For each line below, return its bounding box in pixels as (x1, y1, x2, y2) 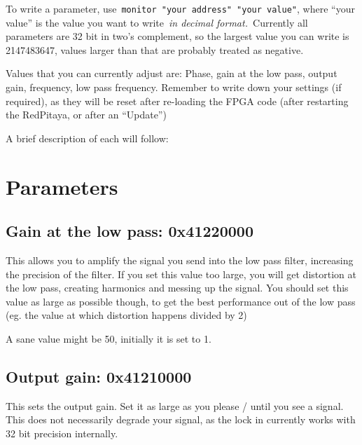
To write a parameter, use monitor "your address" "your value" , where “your (6, 1, 355, 15)
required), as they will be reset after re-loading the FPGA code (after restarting (6, 93, 349, 108)
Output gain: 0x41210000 (6, 365, 192, 387)
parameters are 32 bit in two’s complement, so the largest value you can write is (6, 29, 349, 43)
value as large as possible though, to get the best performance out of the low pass (6, 294, 356, 308)
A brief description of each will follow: (6, 130, 169, 145)
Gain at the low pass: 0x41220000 (6, 220, 253, 242)
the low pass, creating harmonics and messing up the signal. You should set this (6, 280, 349, 295)
